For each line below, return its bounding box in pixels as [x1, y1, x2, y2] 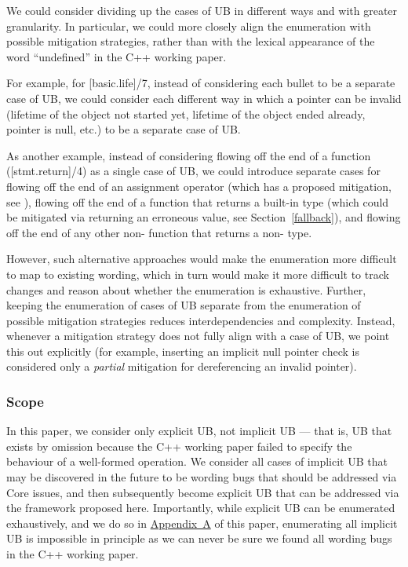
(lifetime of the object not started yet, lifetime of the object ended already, [6, 105, 366, 122]
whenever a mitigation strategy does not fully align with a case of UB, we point [6, 327, 390, 344]
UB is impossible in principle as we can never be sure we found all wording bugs [6, 530, 392, 547]
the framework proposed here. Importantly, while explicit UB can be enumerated [6, 499, 395, 516]
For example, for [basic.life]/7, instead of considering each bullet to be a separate [6, 75, 395, 91]
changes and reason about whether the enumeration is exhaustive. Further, [6, 281, 366, 298]
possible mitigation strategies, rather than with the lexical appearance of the [6, 33, 375, 49]
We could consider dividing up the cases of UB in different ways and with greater [6, 2, 398, 18]
